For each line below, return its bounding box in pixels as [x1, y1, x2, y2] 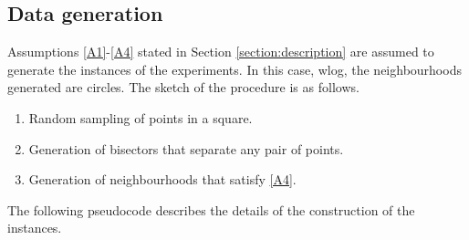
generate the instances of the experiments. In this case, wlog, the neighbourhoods [7, 59, 462, 78]
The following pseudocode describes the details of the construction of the [7, 200, 415, 219]
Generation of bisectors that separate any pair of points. [28, 139, 344, 158]
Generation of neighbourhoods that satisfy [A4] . [28, 170, 297, 189]
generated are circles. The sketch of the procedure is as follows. [7, 78, 360, 97]
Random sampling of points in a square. [28, 108, 253, 127]
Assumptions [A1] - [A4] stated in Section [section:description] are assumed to [7, 42, 434, 61]
